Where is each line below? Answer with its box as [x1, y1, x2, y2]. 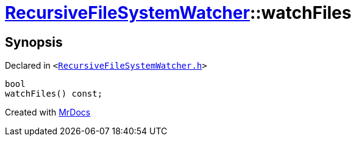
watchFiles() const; [5, 89, 103, 99]
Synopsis [5, 34, 63, 50]
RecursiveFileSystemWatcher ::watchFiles [5, 2, 352, 23]
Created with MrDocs [5, 107, 91, 118]
